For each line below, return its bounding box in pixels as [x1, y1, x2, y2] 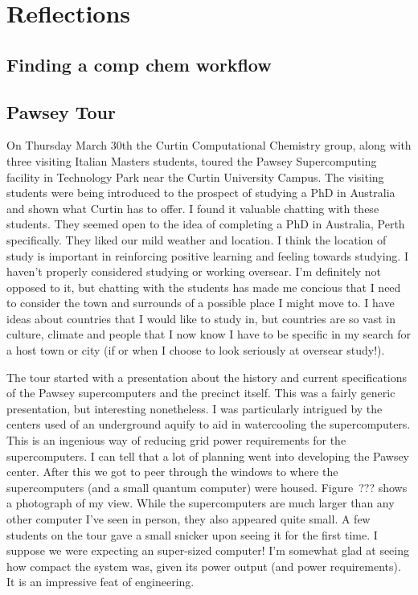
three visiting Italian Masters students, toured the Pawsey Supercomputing [6, 152, 377, 169]
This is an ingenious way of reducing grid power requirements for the [6, 432, 346, 449]
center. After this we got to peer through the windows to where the [6, 463, 338, 480]
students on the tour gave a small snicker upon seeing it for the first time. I [6, 526, 378, 543]
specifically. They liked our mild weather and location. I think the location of [6, 231, 387, 248]
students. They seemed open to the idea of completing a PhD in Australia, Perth [6, 215, 405, 232]
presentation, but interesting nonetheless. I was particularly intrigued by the [6, 400, 383, 416]
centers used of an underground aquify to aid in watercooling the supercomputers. [6, 416, 411, 433]
